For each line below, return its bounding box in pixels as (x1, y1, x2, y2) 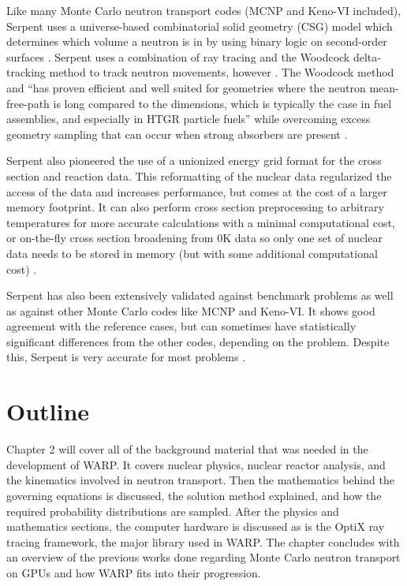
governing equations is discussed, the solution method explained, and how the (6, 487, 382, 503)
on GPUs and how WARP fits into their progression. (6, 564, 261, 580)
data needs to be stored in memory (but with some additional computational (6, 244, 378, 261)
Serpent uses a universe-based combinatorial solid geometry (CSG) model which (6, 17, 393, 34)
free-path (6, 95, 50, 111)
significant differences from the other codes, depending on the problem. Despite (6, 333, 390, 349)
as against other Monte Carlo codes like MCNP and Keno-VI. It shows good (6, 302, 375, 319)
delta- (353, 48, 381, 65)
